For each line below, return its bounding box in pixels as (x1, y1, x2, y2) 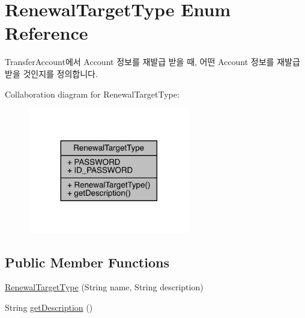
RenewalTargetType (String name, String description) (5, 281, 204, 293)
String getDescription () (5, 301, 93, 314)
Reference (5, 20, 88, 45)
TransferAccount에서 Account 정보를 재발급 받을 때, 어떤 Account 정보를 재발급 (5, 55, 300, 68)
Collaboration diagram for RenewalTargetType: (5, 87, 180, 100)
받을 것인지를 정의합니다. (5, 67, 98, 79)
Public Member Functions (5, 252, 169, 271)
